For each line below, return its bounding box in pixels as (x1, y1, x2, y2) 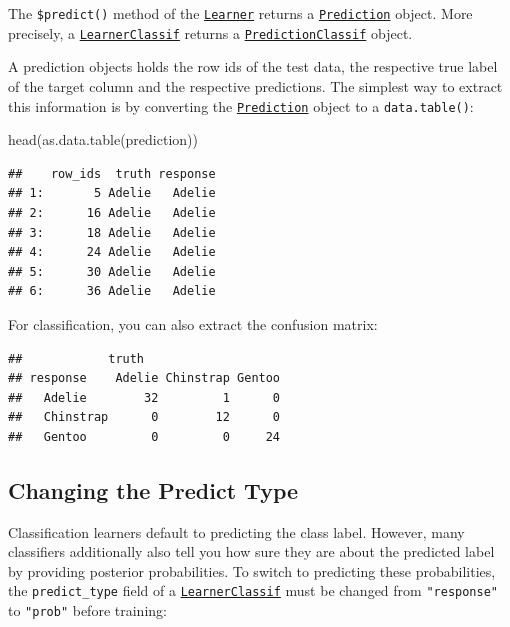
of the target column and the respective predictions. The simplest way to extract (8, 75, 503, 96)
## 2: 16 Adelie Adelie (8, 205, 216, 220)
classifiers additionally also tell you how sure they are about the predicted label (8, 541, 495, 562)
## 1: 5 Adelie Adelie (8, 186, 216, 201)
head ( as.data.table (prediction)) (8, 129, 198, 150)
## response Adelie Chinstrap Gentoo (8, 371, 281, 386)
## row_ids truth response (8, 166, 216, 181)
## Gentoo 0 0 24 (8, 429, 281, 444)
